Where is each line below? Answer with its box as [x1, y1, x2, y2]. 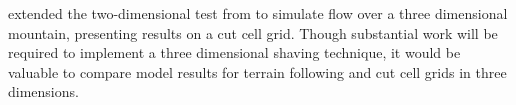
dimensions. [8, 81, 79, 102]
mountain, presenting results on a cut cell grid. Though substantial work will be [8, 22, 498, 43]
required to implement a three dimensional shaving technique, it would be [8, 42, 461, 63]
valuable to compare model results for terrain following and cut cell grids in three [8, 61, 507, 82]
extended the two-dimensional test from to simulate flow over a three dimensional [8, 3, 508, 23]
